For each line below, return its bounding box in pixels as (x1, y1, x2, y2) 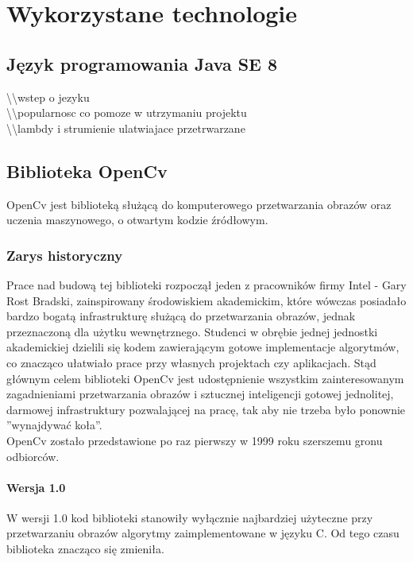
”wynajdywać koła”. (6, 417, 102, 433)
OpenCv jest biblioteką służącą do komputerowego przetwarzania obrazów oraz (6, 196, 392, 212)
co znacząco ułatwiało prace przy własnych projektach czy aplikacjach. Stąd (6, 354, 376, 370)
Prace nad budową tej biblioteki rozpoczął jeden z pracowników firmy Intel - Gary (6, 276, 407, 293)
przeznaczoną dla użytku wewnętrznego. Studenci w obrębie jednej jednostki (6, 323, 378, 339)
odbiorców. (6, 448, 60, 464)
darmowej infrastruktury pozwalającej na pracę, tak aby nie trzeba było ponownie (6, 401, 406, 417)
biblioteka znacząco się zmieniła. (6, 541, 164, 557)
